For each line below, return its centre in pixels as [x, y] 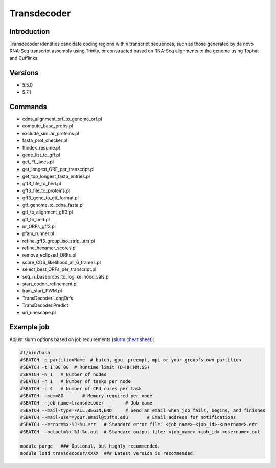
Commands [28, 107]
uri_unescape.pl [39, 312]
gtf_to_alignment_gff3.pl [48, 212]
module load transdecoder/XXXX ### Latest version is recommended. [108, 453]
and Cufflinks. [24, 58]
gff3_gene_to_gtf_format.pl [50, 198]
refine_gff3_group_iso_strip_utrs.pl [59, 241]
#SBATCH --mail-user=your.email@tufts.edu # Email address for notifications [128, 417]
